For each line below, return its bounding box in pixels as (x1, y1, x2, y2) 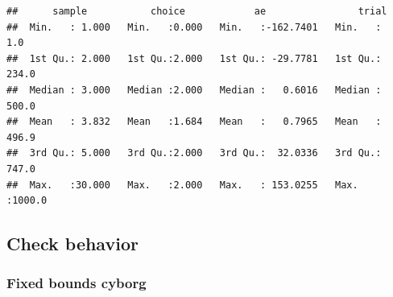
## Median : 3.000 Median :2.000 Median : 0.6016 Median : (6, 84, 382, 96)
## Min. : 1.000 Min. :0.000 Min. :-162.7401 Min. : (6, 21, 382, 33)
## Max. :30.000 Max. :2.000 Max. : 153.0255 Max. (6, 179, 358, 191)
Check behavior (6, 231, 139, 256)
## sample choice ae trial (6, 6, 387, 17)
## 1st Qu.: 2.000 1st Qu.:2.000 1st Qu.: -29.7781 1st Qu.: (6, 52, 382, 64)
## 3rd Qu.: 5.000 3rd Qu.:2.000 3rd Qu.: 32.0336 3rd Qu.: (6, 147, 382, 159)
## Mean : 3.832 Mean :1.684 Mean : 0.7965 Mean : (6, 116, 382, 128)
